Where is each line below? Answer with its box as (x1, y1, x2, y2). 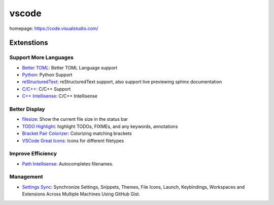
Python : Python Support (22, 72, 73, 78)
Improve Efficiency (9, 150, 57, 157)
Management (9, 173, 43, 180)
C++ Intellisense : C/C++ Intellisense (22, 93, 97, 99)
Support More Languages (9, 54, 74, 61)
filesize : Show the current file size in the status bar (22, 116, 128, 122)
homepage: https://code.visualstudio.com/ (9, 25, 98, 31)
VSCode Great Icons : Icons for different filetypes (22, 138, 124, 144)
